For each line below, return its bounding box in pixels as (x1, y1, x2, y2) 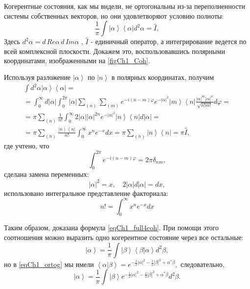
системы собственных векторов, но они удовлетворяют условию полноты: (4, 10, 224, 21)
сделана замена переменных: (4, 169, 89, 179)
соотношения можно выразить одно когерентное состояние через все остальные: (4, 232, 244, 242)
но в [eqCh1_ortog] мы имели (4, 259, 94, 269)
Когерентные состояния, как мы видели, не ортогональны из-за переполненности (4, 1, 245, 11)
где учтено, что (4, 140, 49, 150)
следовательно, (180, 259, 225, 269)
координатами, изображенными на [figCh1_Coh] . (4, 55, 150, 66)
